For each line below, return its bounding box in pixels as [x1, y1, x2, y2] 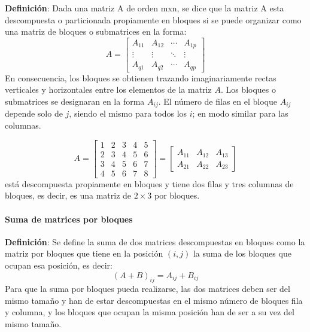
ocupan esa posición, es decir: [5, 258, 113, 271]
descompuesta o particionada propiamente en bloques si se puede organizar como [5, 13, 302, 26]
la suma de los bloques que [193, 247, 291, 260]
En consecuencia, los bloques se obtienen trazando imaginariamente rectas [5, 71, 276, 84]
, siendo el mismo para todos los [69, 107, 187, 120]
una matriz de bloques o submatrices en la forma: [5, 25, 187, 38]
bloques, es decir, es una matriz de [5, 189, 132, 202]
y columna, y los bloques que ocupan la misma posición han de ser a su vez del [5, 306, 294, 318]
